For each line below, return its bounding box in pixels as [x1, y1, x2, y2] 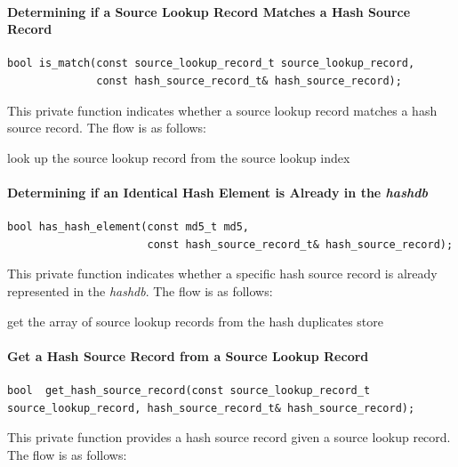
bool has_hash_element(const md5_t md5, [7, 221, 250, 234]
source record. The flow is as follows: [7, 118, 206, 137]
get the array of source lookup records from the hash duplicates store [7, 311, 383, 330]
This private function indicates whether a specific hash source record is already [7, 264, 438, 283]
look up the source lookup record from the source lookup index [7, 148, 350, 166]
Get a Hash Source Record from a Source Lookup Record [7, 346, 369, 365]
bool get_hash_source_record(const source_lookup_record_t [7, 383, 371, 397]
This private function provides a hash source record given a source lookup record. [7, 428, 451, 447]
